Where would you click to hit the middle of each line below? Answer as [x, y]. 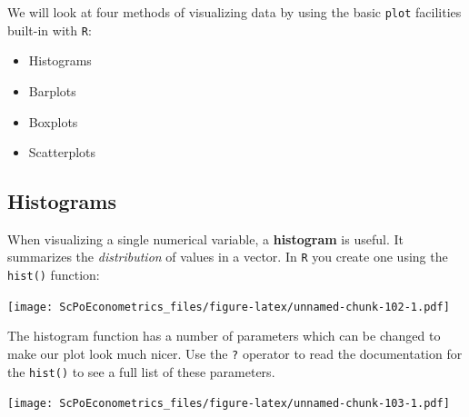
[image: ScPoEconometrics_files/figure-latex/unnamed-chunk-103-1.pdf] [229, 404]
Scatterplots [62, 152]
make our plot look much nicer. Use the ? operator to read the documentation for [235, 354]
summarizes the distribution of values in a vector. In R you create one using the [228, 257]
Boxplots [53, 121]
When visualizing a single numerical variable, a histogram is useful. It [205, 238]
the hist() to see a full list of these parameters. [141, 371]
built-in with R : [50, 30]
